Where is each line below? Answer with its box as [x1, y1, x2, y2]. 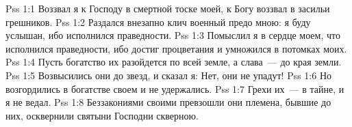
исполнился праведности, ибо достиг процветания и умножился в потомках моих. [5, 41, 347, 55]
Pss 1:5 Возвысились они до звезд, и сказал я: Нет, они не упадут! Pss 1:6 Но [5, 68, 332, 82]
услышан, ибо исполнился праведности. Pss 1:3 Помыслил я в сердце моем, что [5, 28, 340, 42]
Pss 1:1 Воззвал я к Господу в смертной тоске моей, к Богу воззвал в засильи [5, 1, 330, 15]
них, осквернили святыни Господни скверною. [5, 108, 199, 122]
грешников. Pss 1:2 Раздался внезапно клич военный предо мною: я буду [5, 14, 311, 29]
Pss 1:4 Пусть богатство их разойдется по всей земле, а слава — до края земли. [5, 55, 342, 69]
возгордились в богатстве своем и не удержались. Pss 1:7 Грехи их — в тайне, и [5, 81, 344, 96]
